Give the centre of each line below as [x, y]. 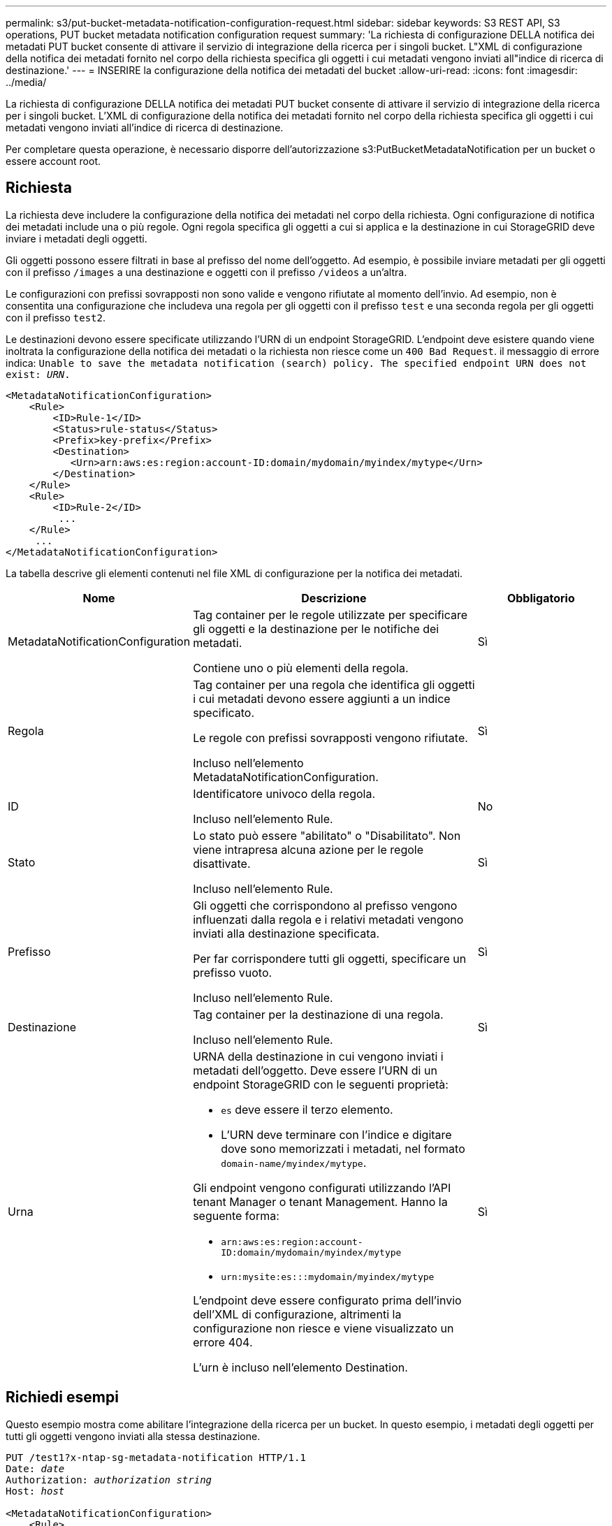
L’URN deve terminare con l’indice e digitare [336, 1134]
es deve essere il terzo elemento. [307, 1109]
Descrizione [334, 598]
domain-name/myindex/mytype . [294, 1162]
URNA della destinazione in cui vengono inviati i [318, 1056]
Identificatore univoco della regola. [284, 793]
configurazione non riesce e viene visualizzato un [323, 1328]
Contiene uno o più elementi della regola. [301, 668]
